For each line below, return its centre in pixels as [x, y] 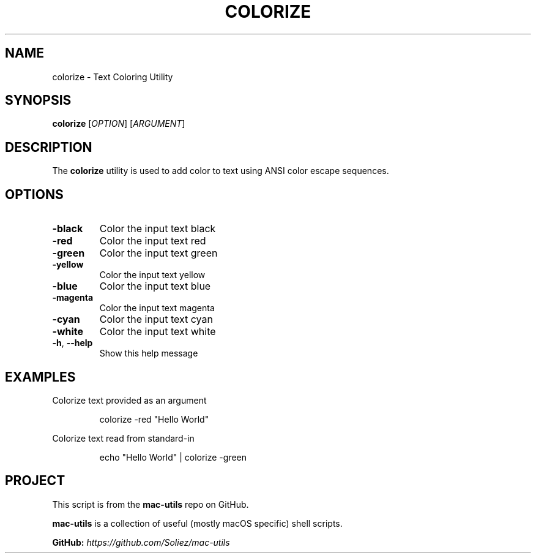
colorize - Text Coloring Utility [113, 77]
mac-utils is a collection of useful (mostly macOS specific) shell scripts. [197, 523]
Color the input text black [158, 229]
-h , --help [73, 343]
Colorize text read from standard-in [123, 438]
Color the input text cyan [156, 319]
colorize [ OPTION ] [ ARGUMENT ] [119, 124]
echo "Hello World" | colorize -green [173, 457]
